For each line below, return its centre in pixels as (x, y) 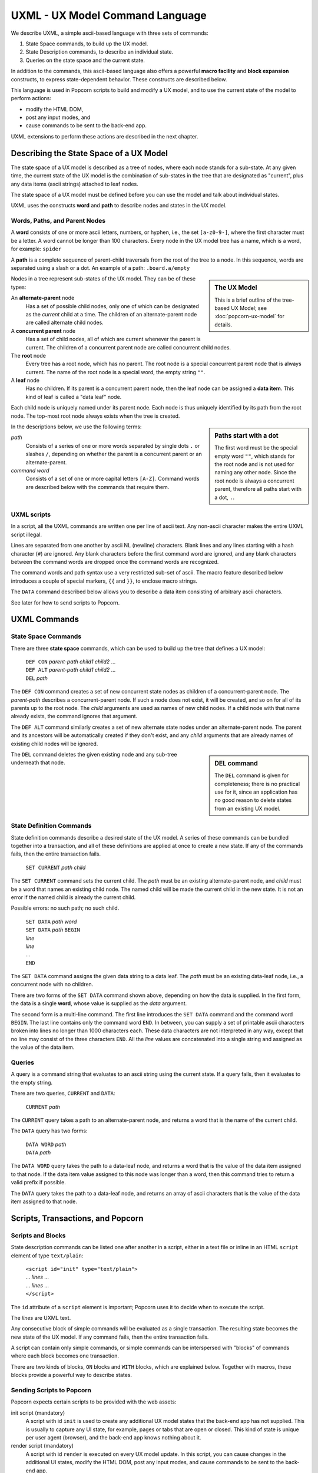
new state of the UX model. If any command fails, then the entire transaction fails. (110, 1337)
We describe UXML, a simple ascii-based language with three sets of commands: (110, 33)
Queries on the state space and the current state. (85, 60)
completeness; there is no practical (257, 784)
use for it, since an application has (256, 792)
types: (19, 287)
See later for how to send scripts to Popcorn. (65, 602)
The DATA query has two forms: (49, 1131)
